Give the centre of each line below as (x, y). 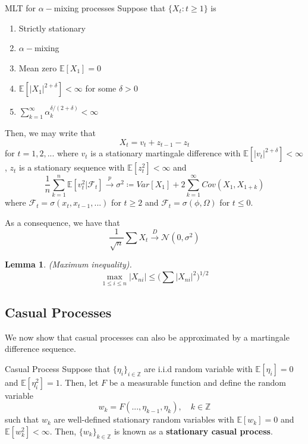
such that (22, 419)
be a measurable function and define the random (197, 382)
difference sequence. (40, 349)
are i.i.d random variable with (198, 368)
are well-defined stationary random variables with (144, 419)
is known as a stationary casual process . (193, 431)
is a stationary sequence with (72, 167)
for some (101, 88)
